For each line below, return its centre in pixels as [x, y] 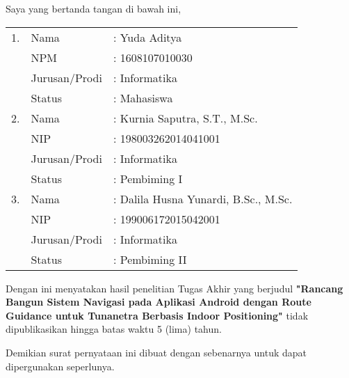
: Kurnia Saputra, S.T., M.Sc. [185, 118]
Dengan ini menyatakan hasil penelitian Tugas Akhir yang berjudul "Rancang [174, 288]
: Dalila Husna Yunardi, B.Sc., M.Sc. [203, 198]
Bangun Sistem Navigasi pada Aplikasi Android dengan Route [159, 302]
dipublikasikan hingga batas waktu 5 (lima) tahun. [114, 329]
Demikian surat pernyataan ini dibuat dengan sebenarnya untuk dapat [156, 352]
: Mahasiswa [143, 97]
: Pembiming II [150, 259]
